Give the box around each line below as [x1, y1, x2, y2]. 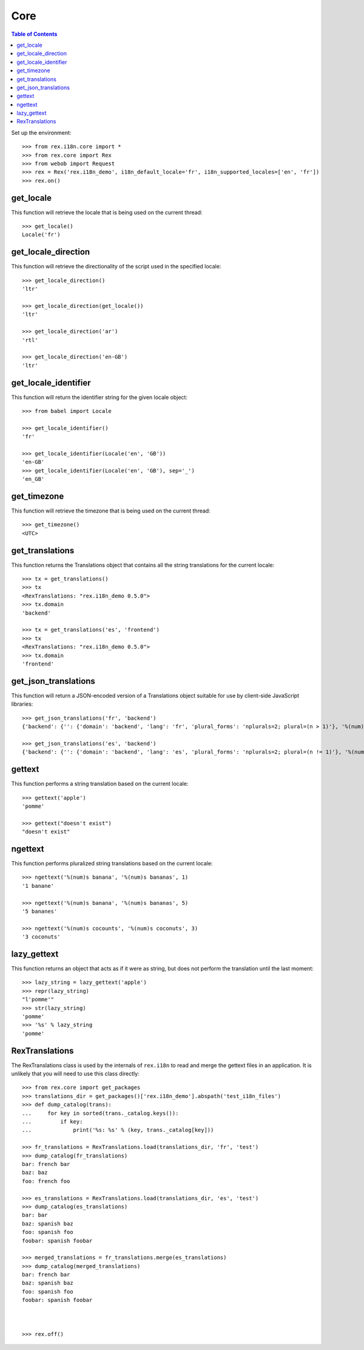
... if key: [22, 1118, 83, 1125]
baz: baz [22, 1169, 48, 1176]
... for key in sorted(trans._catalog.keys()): [22, 1110, 179, 1117]
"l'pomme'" [22, 996, 55, 1003]
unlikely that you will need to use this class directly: [11, 1070, 140, 1077]
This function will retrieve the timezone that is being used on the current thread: [11, 507, 211, 514]
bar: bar [22, 1212, 48, 1219]
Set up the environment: [11, 129, 72, 136]
